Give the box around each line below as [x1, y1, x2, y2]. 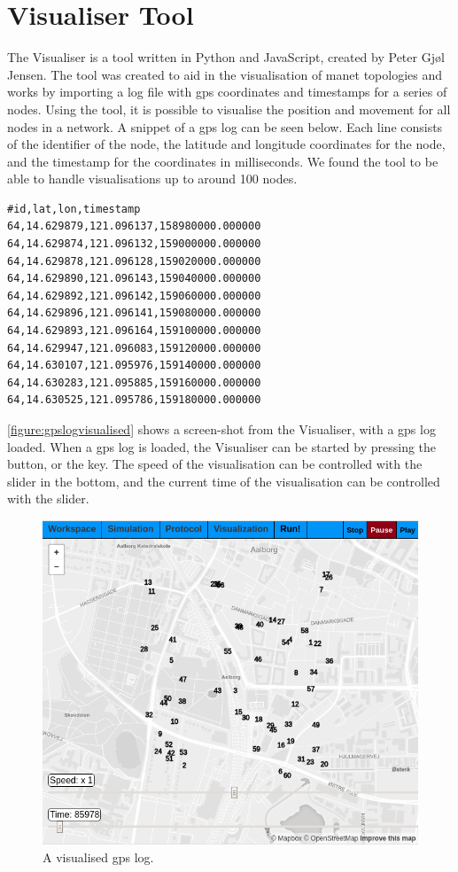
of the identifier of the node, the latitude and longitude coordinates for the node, [7, 135, 446, 153]
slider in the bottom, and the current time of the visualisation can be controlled [7, 471, 440, 490]
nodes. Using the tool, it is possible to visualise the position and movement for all [7, 99, 451, 118]
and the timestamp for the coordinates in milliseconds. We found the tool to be [7, 152, 439, 170]
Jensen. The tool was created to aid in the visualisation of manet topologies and [7, 65, 442, 83]
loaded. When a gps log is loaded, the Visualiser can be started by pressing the [7, 437, 437, 455]
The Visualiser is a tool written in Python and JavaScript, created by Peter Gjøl [7, 48, 445, 66]
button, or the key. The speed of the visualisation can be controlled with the [7, 455, 423, 473]
